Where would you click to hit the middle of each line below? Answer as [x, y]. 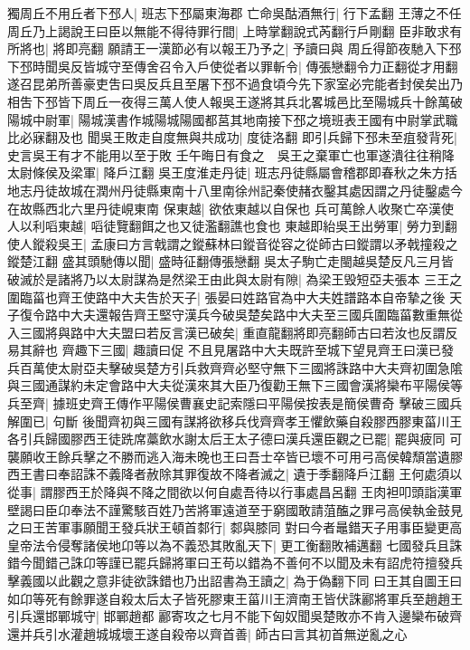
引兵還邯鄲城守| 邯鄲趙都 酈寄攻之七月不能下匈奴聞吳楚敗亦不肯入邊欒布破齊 [235, 616]
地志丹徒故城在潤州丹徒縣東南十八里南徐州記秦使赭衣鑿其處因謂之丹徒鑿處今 [235, 190]
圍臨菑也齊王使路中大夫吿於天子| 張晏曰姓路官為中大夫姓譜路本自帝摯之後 [226, 296]
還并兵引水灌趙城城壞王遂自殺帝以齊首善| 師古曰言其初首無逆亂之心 [207, 633]
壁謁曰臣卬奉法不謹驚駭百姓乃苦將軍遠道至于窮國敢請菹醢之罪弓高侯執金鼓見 [235, 509]
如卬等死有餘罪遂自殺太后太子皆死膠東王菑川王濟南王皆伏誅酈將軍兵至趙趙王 [235, 598]
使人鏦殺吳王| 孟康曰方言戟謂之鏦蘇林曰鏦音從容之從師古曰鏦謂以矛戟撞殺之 [233, 243]
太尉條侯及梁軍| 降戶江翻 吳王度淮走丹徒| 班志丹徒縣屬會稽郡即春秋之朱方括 [232, 172]
